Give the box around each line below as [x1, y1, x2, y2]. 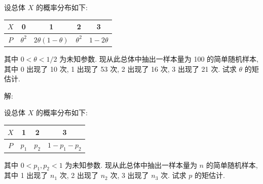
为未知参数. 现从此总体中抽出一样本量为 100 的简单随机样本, [59, 54, 258, 64]
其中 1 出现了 [4, 170, 48, 180]
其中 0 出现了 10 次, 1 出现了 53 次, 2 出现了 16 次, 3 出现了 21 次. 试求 [4, 63, 237, 74]
